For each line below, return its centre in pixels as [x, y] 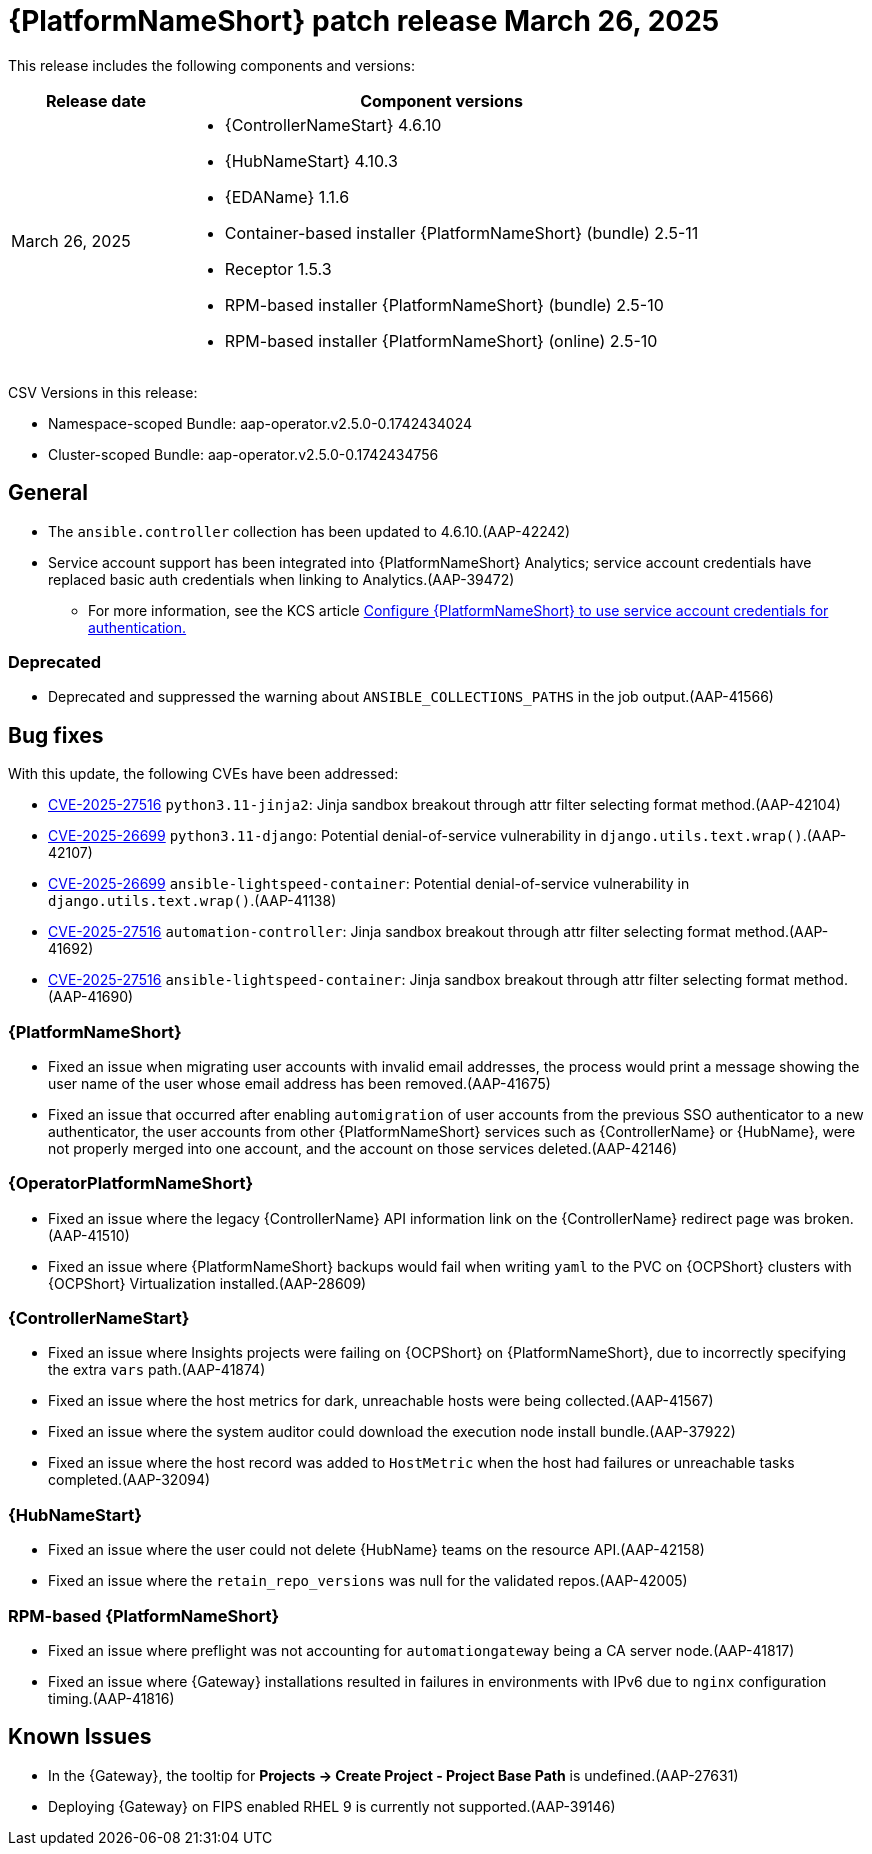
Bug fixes [56, 735]
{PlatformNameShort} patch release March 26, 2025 [364, 21]
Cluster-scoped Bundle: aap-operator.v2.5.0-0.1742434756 [243, 454]
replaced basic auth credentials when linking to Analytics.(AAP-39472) [281, 579]
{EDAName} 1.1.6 [287, 196]
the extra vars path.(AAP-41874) [157, 1370]
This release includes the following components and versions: [211, 65]
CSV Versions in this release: [103, 392]
